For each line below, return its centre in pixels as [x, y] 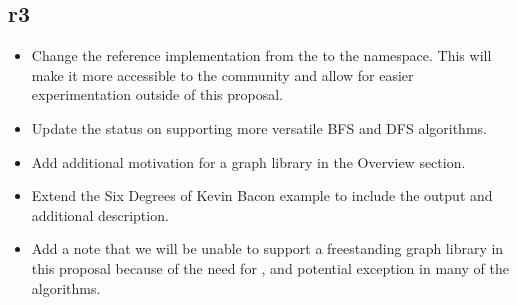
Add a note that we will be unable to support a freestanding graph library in [267, 248]
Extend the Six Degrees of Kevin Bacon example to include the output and [262, 195]
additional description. [100, 214]
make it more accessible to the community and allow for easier [222, 74]
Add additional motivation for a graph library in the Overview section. [248, 161]
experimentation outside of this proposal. [157, 94]
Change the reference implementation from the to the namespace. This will [261, 55]
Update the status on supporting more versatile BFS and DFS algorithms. [259, 127]
